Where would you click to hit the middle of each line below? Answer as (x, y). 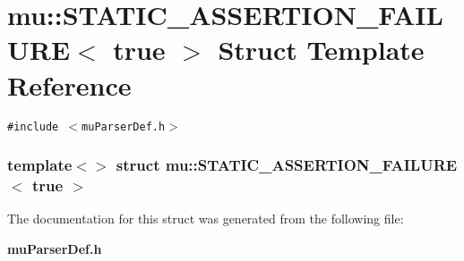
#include (33, 126)
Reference (69, 84)
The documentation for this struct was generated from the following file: (206, 219)
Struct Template (321, 50)
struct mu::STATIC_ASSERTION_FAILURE (287, 165)
